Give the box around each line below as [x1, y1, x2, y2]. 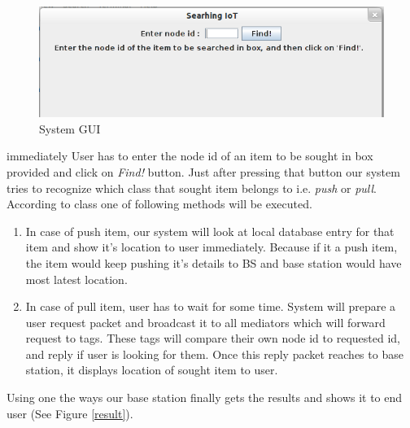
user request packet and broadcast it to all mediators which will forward [25, 313, 386, 330]
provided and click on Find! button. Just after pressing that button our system [7, 163, 400, 180]
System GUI [39, 120, 101, 137]
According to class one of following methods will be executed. [7, 195, 312, 212]
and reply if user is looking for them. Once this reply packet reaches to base [25, 345, 403, 362]
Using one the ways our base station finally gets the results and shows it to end [7, 389, 403, 406]
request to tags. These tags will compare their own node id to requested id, [25, 330, 400, 347]
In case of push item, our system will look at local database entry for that [25, 222, 395, 239]
